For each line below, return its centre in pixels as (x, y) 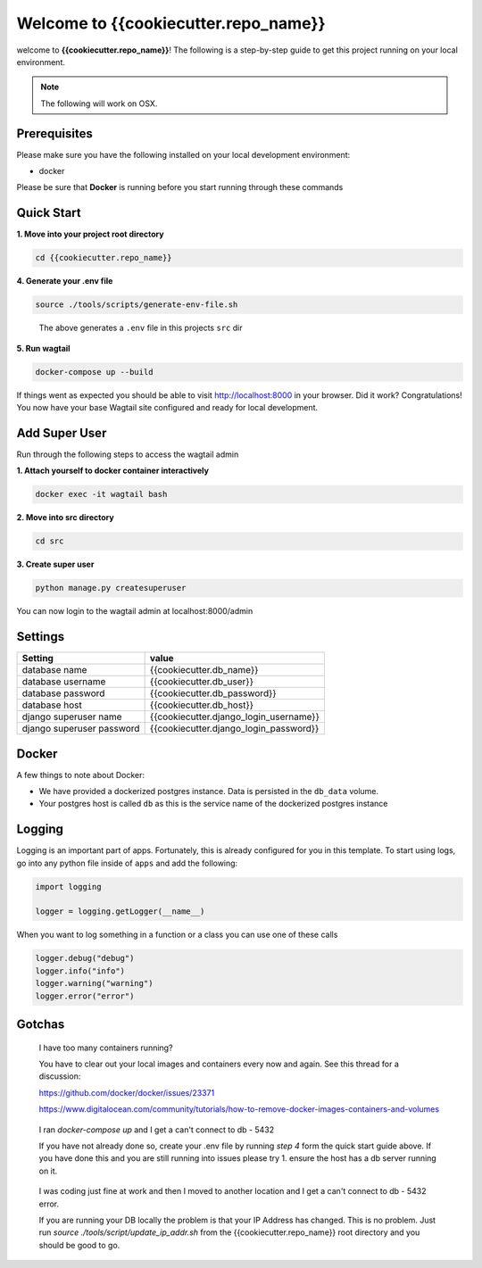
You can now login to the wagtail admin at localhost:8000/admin (135, 611)
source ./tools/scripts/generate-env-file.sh (137, 305)
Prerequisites (54, 133)
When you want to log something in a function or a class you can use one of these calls (177, 935)
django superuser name (72, 717)
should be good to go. (79, 1245)
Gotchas (41, 1025)
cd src (50, 541)
